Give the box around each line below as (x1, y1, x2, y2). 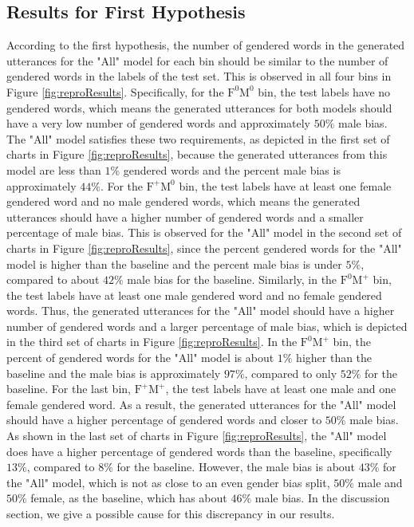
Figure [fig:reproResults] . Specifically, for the (6, 83, 224, 100)
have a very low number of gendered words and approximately (6, 115, 310, 132)
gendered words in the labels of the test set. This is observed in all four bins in (6, 68, 392, 85)
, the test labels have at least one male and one (165, 380, 396, 397)
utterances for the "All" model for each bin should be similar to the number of (6, 52, 388, 69)
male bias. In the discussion (254, 490, 390, 506)
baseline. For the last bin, (6, 380, 131, 397)
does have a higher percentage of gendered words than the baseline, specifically (6, 442, 392, 459)
